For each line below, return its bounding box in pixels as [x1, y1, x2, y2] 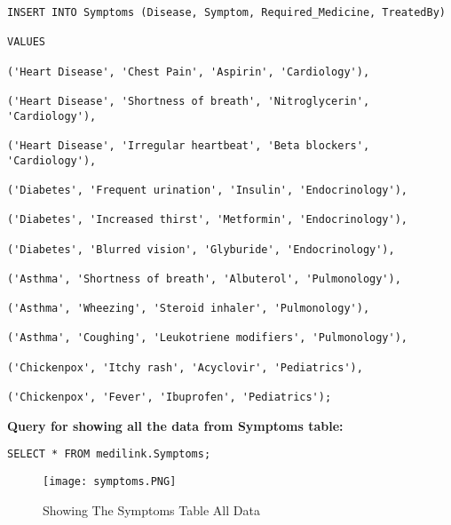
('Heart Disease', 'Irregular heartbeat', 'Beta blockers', [7, 139, 370, 152]
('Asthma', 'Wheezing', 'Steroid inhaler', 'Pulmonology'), [7, 302, 370, 315]
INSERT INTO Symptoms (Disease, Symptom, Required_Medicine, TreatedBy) [7, 6, 446, 19]
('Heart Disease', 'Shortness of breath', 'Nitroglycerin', [7, 94, 370, 107]
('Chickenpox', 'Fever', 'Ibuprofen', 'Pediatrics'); [7, 391, 332, 404]
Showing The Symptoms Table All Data [43, 500, 260, 519]
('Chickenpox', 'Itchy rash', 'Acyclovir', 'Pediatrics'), [7, 361, 363, 374]
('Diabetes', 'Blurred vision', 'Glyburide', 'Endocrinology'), [7, 243, 395, 256]
